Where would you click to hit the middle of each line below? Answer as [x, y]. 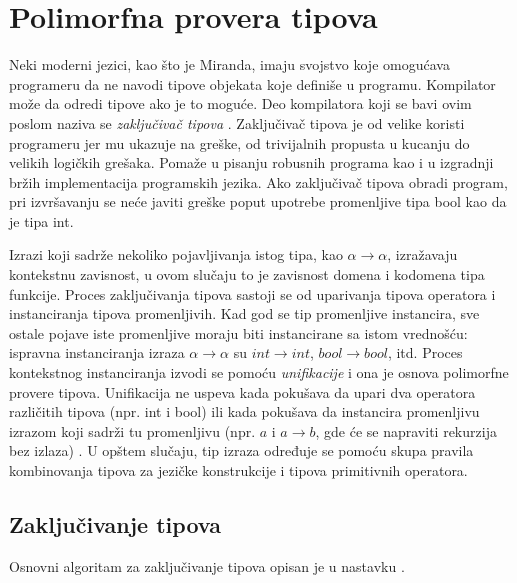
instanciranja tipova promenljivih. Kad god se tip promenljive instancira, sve [244, 313]
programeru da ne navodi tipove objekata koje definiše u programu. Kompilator [252, 83]
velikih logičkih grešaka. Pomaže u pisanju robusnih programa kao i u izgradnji [251, 162]
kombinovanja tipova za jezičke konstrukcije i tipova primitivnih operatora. [238, 470]
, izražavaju [422, 254]
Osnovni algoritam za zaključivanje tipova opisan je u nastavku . [207, 565]
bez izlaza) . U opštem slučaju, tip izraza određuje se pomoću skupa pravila [241, 450]
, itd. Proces [425, 352]
